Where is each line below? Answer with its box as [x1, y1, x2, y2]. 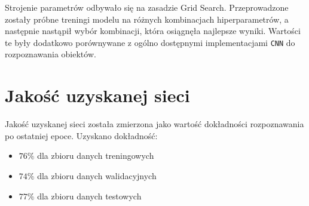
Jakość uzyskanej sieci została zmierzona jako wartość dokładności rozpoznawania [5, 118, 304, 130]
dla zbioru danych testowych [37, 189, 142, 202]
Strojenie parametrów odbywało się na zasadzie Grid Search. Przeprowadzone [5, 1, 289, 13]
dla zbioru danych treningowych [37, 149, 154, 162]
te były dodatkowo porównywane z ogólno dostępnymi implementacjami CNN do [5, 36, 295, 48]
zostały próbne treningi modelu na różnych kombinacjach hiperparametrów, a [5, 13, 289, 25]
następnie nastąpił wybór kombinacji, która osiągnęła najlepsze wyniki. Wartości [5, 24, 301, 37]
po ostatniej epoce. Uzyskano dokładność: [5, 129, 158, 142]
